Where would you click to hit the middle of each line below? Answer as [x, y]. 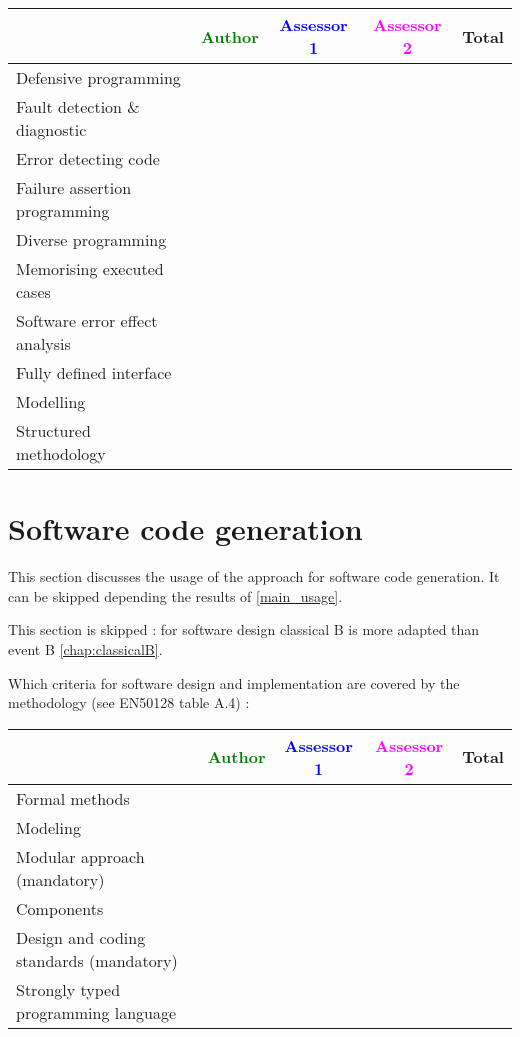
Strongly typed [68, 989]
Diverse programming [91, 239]
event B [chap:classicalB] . [85, 648]
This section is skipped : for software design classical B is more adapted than [244, 629]
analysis [43, 343]
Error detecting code [88, 158]
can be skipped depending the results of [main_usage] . [175, 595]
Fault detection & [78, 106]
